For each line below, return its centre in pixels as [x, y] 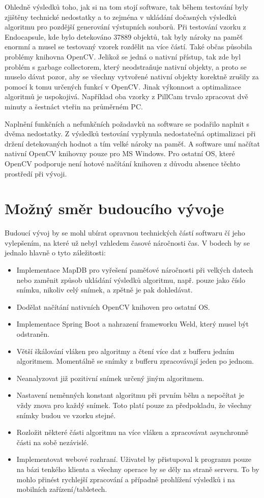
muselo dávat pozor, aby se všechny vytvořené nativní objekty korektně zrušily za [132, 77]
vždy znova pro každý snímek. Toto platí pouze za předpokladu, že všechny [134, 405]
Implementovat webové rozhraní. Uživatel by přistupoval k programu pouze [134, 459]
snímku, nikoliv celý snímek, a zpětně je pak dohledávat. [105, 290]
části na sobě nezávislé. [53, 442]
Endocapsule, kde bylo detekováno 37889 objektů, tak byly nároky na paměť [124, 36]
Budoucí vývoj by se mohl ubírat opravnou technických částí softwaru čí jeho [125, 233]
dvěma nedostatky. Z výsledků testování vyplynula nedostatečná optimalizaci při [130, 134]
